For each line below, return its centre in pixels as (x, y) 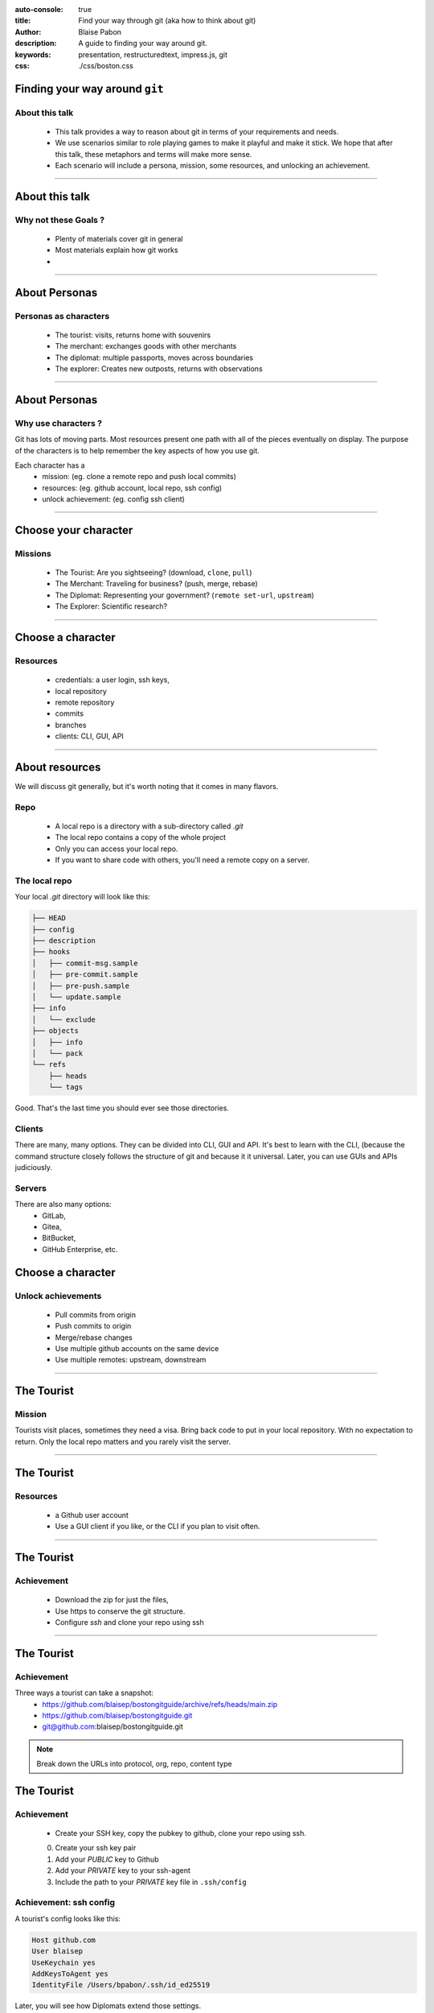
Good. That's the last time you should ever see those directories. (122, 1108)
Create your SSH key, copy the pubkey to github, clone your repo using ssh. (181, 1833)
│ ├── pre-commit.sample (85, 975)
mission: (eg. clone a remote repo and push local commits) (139, 477)
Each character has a (50, 465)
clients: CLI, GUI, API (89, 736)
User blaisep (57, 1951)
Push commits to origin (93, 1326)
